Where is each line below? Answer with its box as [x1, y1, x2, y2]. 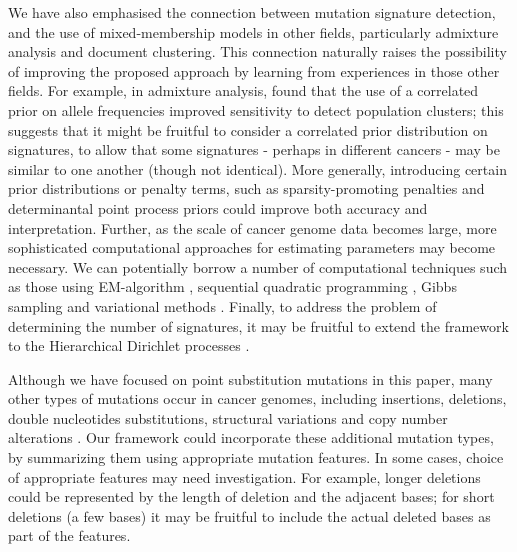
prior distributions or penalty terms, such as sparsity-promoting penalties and [8, 178, 485, 199]
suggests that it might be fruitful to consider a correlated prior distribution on [8, 119, 488, 140]
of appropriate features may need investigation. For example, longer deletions [8, 466, 481, 487]
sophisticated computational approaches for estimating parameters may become [8, 237, 496, 258]
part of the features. [8, 525, 131, 546]
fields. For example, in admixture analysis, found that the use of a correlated [8, 80, 479, 101]
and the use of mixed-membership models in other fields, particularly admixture [8, 21, 499, 42]
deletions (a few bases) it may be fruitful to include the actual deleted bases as [8, 505, 491, 526]
